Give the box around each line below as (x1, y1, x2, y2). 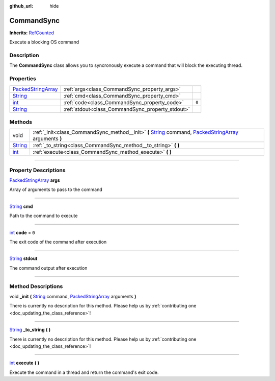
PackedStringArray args (9, 177, 61, 183)
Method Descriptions (9, 282, 63, 290)
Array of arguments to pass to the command (9, 186, 103, 193)
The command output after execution (9, 265, 88, 271)
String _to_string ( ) (9, 327, 51, 333)
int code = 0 (9, 229, 35, 235)
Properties (9, 75, 37, 82)
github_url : (9, 3, 33, 9)
